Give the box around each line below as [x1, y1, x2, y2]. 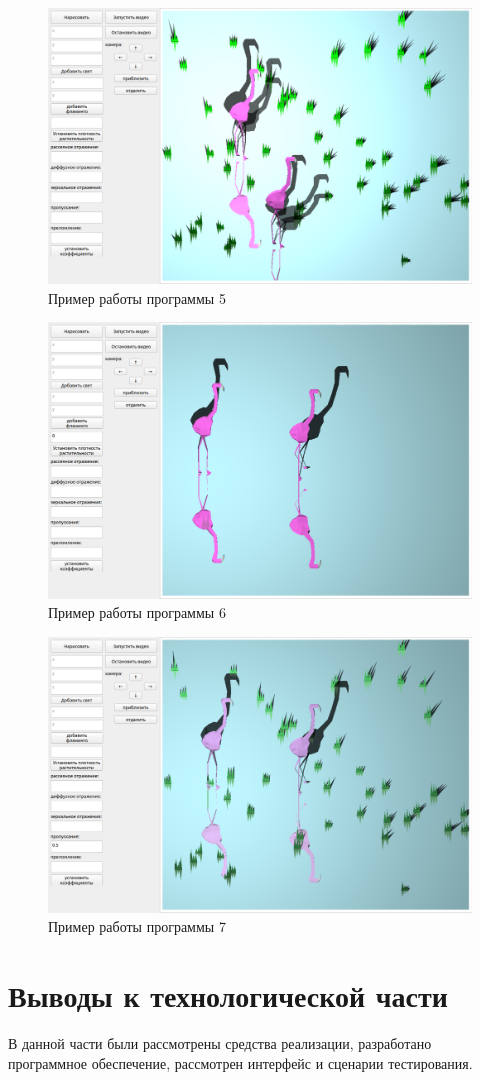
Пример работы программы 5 [48, 287, 226, 308]
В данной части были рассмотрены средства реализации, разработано [8, 1033, 432, 1054]
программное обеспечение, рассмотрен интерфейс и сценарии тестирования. [8, 1052, 473, 1073]
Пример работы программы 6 [48, 602, 226, 623]
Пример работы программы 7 [48, 916, 226, 937]
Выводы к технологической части [8, 975, 448, 1016]
